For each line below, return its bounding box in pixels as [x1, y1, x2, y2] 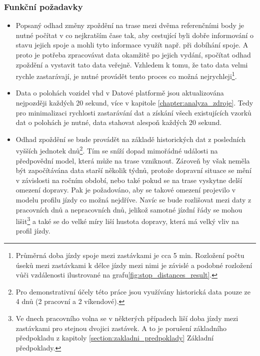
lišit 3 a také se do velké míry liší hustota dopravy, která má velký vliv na [15, 214, 239, 226]
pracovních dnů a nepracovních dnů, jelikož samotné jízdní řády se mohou [15, 204, 242, 214]
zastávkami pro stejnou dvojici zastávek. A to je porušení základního [15, 322, 226, 333]
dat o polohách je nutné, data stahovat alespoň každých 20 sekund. [15, 117, 222, 127]
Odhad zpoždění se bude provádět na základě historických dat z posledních [15, 133, 246, 144]
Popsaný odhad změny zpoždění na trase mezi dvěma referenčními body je [15, 20, 244, 30]
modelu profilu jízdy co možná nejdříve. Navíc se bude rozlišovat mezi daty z [15, 194, 251, 205]
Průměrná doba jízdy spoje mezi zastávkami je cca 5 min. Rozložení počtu [15, 250, 244, 260]
